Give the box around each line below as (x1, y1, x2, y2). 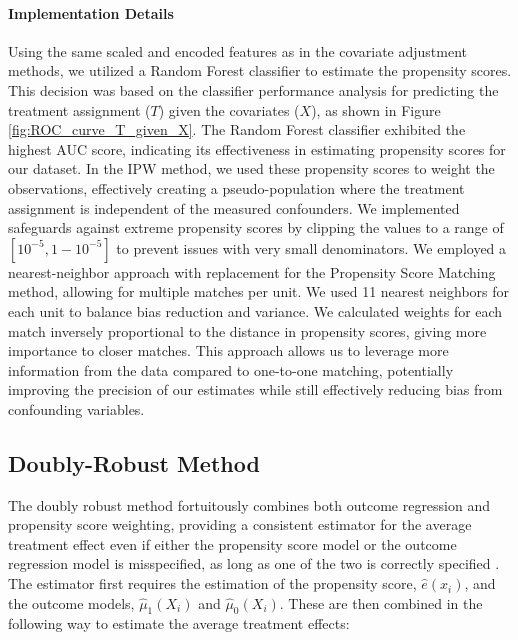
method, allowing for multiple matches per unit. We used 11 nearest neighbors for (8, 281, 510, 302)
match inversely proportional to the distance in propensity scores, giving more (8, 320, 487, 341)
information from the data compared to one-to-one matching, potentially (8, 359, 454, 380)
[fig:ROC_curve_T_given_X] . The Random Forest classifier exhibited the (8, 119, 466, 140)
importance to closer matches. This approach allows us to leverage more (8, 340, 449, 361)
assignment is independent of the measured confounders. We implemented (8, 197, 460, 218)
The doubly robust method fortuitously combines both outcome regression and (8, 494, 491, 515)
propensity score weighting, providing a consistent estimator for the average (8, 514, 472, 535)
